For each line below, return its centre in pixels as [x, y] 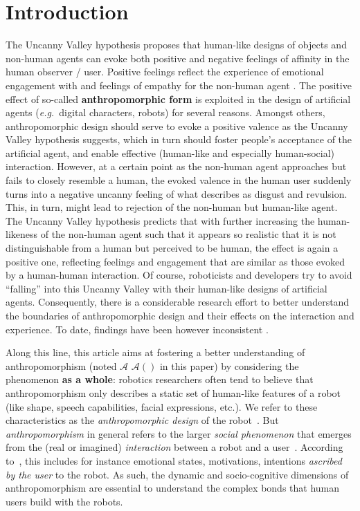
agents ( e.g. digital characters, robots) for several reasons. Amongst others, [165, 112]
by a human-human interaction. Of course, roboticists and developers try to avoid [179, 275]
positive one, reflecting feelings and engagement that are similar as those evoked [175, 261]
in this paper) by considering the [229, 365]
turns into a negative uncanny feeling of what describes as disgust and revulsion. [177, 193]
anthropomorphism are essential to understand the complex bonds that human [173, 488]
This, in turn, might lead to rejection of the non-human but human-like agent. [172, 207]
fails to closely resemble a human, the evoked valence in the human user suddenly [179, 180]
